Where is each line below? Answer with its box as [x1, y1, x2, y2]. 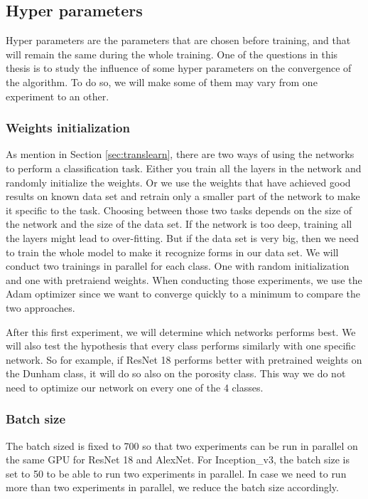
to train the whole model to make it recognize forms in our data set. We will [6, 244, 339, 259]
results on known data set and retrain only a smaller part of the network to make [6, 189, 360, 204]
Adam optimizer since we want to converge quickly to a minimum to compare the [6, 286, 361, 301]
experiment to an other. [6, 88, 109, 103]
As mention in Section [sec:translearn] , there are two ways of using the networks [6, 147, 355, 162]
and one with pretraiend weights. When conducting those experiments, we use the [6, 272, 362, 287]
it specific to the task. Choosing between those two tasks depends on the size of [6, 202, 352, 217]
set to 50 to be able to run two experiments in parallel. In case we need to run [6, 466, 347, 480]
